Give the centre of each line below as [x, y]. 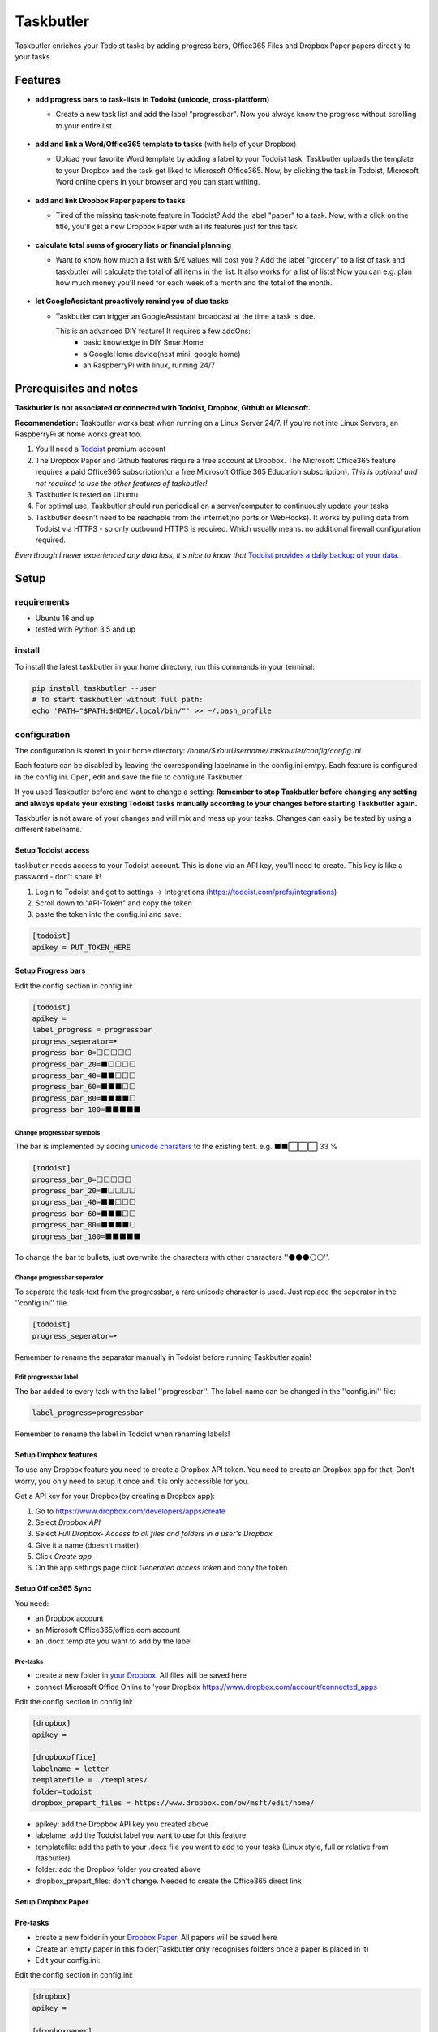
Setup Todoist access [52, 850]
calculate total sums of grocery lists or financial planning [133, 245]
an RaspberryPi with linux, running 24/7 [149, 365]
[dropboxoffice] [64, 1757]
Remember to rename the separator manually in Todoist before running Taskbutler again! [163, 1357]
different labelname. [49, 830]
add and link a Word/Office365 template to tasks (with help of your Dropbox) [166, 144]
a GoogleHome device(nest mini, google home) [162, 354]
